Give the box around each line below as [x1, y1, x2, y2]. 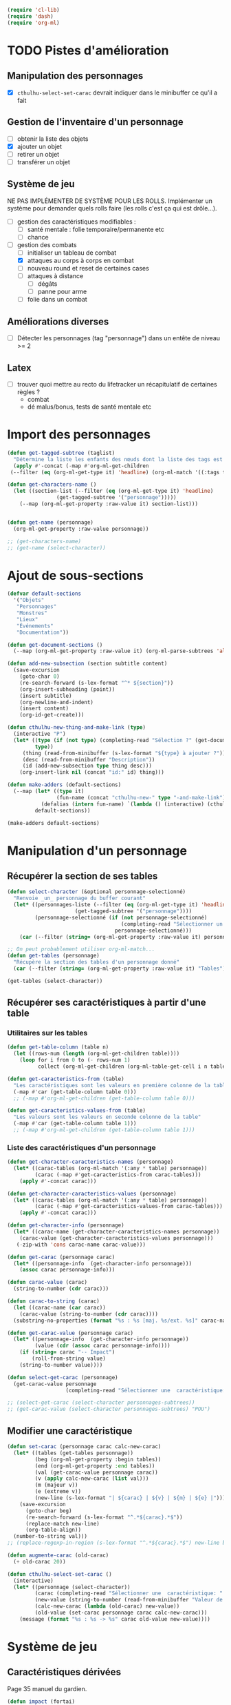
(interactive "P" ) [13, 730, 67, 737]
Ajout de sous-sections [7, 567, 144, 583]
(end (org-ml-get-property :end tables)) [34, 1462, 155, 1470]
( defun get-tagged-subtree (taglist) [7, 449, 115, 456]
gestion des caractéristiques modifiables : [16, 217, 136, 226]
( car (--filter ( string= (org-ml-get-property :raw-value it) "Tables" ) [13, 965, 226, 972]
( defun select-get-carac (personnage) [7, 1374, 118, 1381]
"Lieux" [16, 616, 38, 623]
